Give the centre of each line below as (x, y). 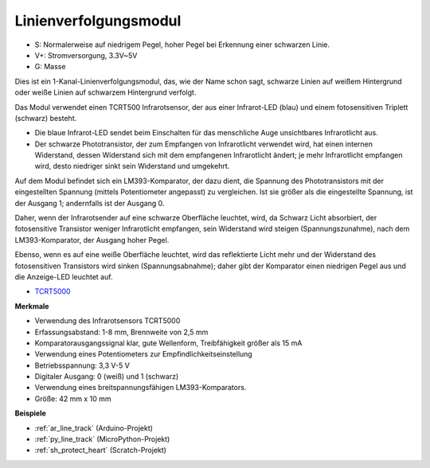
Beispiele (31, 413)
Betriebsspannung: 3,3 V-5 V (82, 365)
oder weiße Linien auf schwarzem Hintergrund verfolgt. (106, 92)
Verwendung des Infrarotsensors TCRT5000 (107, 321)
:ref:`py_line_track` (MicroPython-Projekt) (102, 439)
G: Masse (50, 67)
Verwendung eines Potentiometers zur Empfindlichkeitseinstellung (143, 354)
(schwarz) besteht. (46, 118)
